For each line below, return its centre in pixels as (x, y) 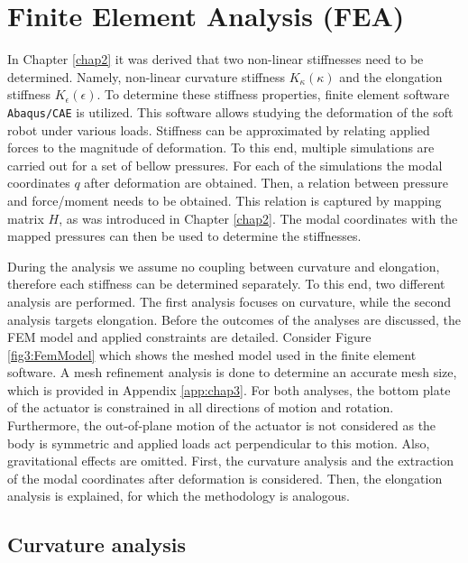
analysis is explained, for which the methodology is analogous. (179, 496)
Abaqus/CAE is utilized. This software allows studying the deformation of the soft (230, 111)
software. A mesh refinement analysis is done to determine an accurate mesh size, (232, 372)
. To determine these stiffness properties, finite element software (273, 94)
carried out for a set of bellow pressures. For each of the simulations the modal (225, 165)
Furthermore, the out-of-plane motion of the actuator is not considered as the (222, 425)
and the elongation (391, 76)
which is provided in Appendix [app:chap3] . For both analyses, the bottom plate (229, 389)
